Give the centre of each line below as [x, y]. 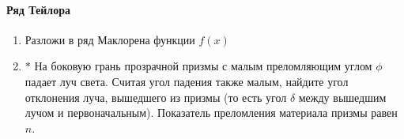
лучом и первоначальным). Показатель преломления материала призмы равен [211, 113]
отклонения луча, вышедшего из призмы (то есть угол [156, 97]
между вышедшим [342, 97]
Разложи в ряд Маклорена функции [110, 39]
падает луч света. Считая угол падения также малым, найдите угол [187, 81]
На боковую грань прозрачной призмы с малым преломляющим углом [203, 66]
